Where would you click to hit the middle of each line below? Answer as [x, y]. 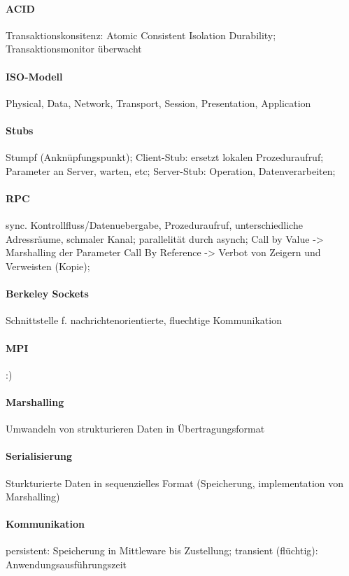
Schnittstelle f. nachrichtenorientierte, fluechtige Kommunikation [144, 320]
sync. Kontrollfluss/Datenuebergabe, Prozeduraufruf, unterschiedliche [154, 225]
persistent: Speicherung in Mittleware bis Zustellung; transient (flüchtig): [162, 550]
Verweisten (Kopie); [48, 266]
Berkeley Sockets [47, 294]
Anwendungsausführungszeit [66, 564]
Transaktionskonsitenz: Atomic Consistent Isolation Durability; [141, 35]
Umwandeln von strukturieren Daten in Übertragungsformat [135, 429]
